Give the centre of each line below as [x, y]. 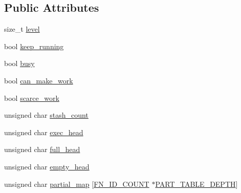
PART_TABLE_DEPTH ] [196, 184]
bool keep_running [34, 46]
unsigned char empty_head [47, 166]
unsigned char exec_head [44, 132]
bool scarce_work [32, 98]
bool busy [19, 63]
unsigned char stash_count [46, 115]
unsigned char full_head [42, 149]
